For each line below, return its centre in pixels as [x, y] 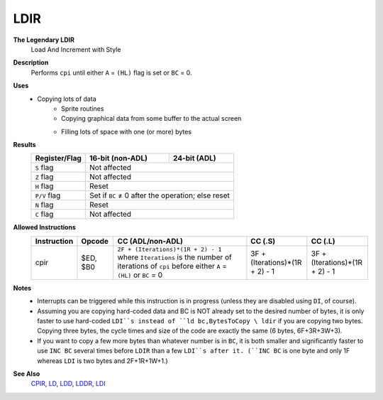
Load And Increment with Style [76, 49]
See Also [27, 374]
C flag [44, 215]
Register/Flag [58, 158]
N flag [44, 205]
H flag [44, 186]
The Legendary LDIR [44, 40]
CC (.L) [323, 241]
